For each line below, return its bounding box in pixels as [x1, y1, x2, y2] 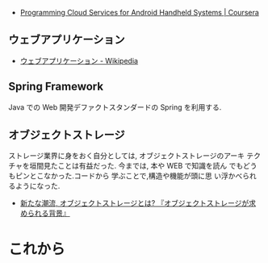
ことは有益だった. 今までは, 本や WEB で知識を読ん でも [57, 161, 244, 171]
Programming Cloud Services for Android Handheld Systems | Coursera [19, 8, 260, 17]
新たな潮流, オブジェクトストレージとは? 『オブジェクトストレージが [19, 198, 249, 208]
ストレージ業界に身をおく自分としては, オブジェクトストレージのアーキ [8, 151, 245, 161]
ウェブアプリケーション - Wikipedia [19, 56, 139, 65]
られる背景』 [27, 208, 70, 218]
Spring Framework [8, 80, 103, 94]
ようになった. [15, 182, 61, 191]
